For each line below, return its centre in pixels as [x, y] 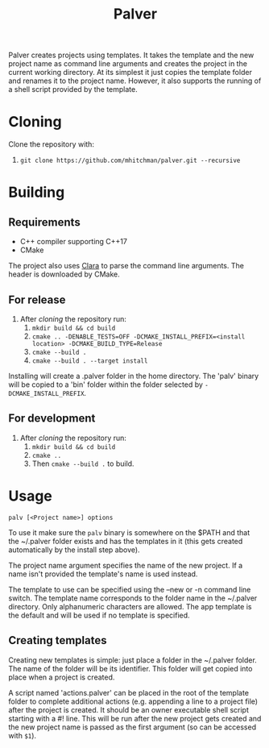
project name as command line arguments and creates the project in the [128, 64]
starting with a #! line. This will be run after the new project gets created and [135, 718]
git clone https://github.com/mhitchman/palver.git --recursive [130, 161]
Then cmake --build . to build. [83, 463]
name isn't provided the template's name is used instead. [103, 574]
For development [52, 419]
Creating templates [58, 640]
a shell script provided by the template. [73, 89]
